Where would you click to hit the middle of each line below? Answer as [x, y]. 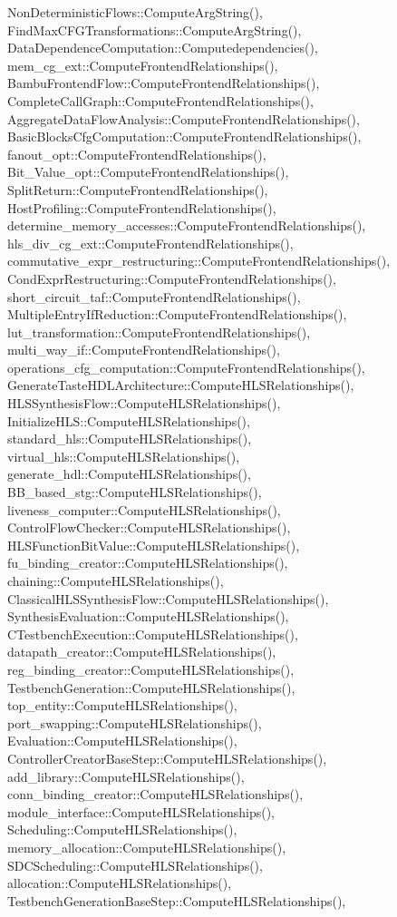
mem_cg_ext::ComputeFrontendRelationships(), [143, 65]
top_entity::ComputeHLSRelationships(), [122, 705]
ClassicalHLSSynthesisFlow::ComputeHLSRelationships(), [168, 598]
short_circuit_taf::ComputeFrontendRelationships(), [154, 296]
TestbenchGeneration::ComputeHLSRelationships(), [151, 687]
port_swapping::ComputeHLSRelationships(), [135, 722]
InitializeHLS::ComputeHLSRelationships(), [129, 420]
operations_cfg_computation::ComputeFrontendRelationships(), [186, 367]
